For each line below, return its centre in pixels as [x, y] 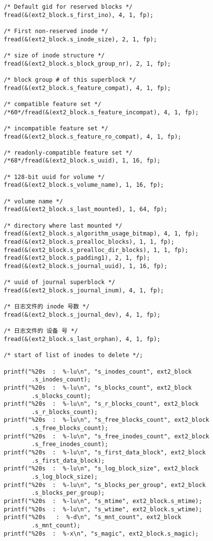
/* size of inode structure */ [54, 55]
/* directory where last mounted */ [63, 225]
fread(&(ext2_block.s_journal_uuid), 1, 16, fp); [86, 266]
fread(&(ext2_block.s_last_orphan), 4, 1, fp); [82, 339]
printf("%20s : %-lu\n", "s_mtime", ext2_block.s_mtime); [103, 501]
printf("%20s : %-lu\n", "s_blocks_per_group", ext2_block [105, 485]
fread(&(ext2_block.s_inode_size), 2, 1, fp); [80, 39]
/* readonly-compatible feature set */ [68, 153]
